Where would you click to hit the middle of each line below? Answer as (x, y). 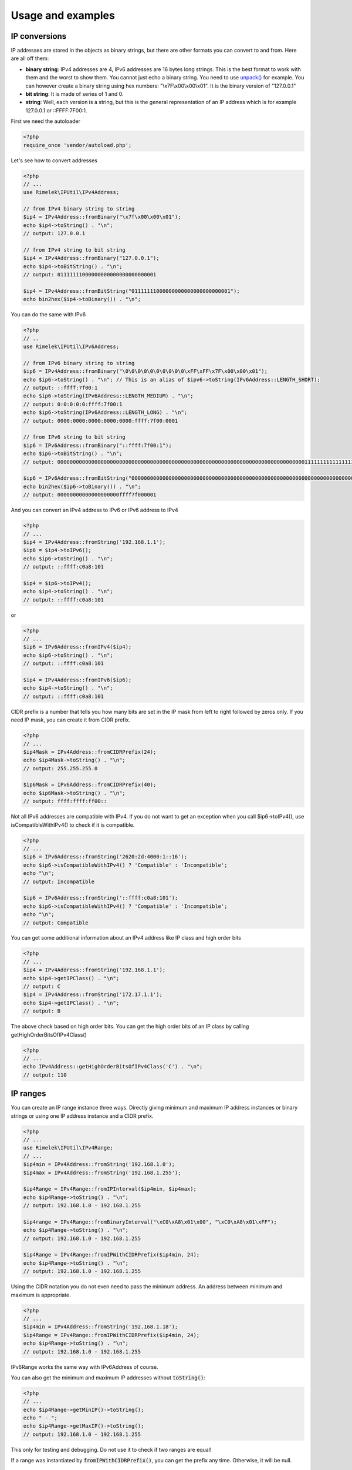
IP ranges (28, 1094)
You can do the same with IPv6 (48, 315)
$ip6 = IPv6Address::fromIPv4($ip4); (77, 647)
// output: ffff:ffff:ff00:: (65, 801)
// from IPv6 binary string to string (79, 363)
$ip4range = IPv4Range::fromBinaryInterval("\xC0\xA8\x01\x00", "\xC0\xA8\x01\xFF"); (150, 1222)
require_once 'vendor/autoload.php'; (77, 145)
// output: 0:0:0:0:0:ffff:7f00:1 (73, 404)
